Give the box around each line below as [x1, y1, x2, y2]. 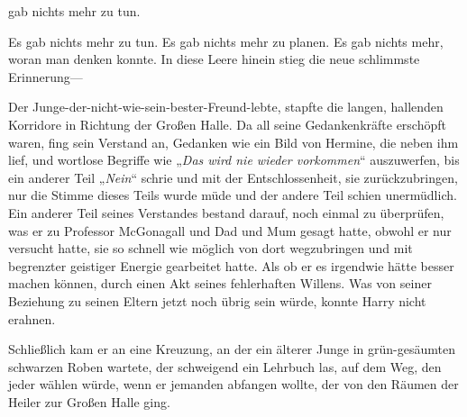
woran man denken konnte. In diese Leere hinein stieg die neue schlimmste [8, 50, 420, 68]
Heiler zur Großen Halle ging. [8, 392, 170, 411]
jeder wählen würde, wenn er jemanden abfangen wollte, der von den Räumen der [8, 375, 459, 394]
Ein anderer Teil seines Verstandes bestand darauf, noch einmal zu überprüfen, [8, 203, 444, 222]
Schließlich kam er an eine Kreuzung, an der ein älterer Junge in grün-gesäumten [8, 340, 455, 358]
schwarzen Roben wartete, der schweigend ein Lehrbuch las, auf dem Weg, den [8, 357, 442, 376]
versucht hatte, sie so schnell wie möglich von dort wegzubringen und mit [8, 239, 413, 258]
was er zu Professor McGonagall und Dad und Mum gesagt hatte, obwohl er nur [8, 221, 452, 240]
